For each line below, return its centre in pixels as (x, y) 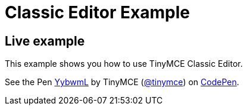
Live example (45, 41)
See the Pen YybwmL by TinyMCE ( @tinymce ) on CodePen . (122, 82)
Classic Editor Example (97, 12)
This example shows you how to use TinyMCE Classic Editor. (124, 64)
